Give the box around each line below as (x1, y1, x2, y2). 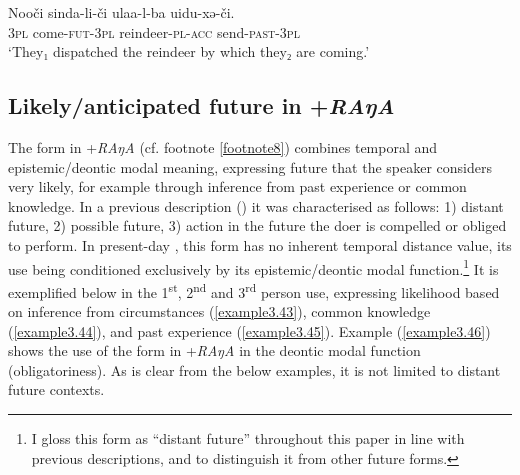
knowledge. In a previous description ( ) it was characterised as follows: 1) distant (8, 195, 504, 216)
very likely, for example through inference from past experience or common (8, 176, 467, 197)
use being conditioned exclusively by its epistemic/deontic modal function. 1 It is (8, 255, 499, 279)
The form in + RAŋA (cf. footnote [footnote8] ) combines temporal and (8, 136, 438, 157)
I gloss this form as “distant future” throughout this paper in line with (31, 428, 465, 449)
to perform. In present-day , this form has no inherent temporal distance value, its (8, 234, 512, 255)
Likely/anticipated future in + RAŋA (8, 90, 395, 121)
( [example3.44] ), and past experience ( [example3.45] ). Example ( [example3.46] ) (8, 320, 491, 341)
